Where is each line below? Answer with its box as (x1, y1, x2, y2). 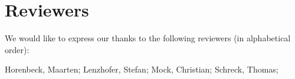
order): (5, 43, 29, 55)
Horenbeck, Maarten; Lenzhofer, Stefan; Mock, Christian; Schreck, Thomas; (5, 63, 278, 75)
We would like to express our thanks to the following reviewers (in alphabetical (5, 32, 291, 44)
